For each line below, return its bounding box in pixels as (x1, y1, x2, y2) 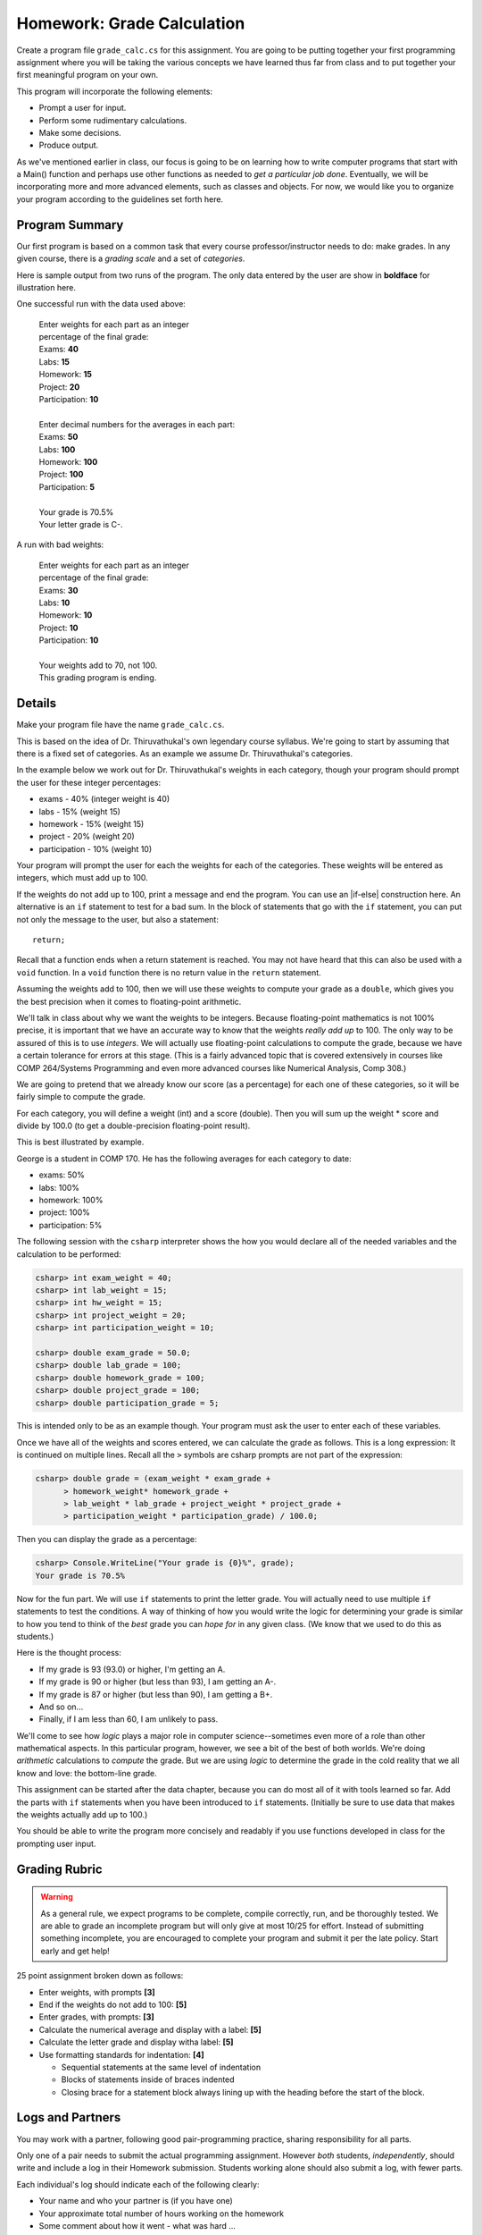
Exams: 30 (38, 585, 79, 595)
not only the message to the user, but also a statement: (16, 914, 219, 924)
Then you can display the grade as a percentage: (16, 1534, 197, 1545)
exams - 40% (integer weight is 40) (38, 794, 170, 805)
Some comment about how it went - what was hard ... (38, 2220, 237, 2231)
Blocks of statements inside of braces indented (61, 2074, 236, 2085)
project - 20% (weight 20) (38, 831, 136, 842)
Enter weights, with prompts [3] (38, 1986, 155, 1997)
